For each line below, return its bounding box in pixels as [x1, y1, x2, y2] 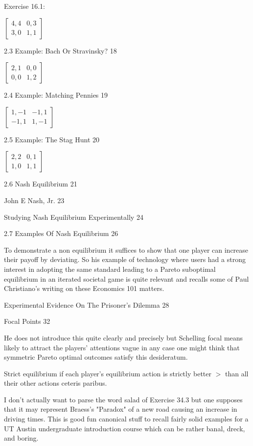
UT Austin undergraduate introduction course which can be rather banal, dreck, [4, 423, 245, 433]
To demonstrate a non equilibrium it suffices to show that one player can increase [4, 244, 249, 255]
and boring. [4, 433, 39, 443]
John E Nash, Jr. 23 [4, 195, 65, 205]
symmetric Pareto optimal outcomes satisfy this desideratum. [4, 352, 188, 362]
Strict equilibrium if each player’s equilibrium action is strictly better [4, 368, 212, 378]
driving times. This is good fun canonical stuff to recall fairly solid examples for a [4, 414, 249, 424]
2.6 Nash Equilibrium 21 [4, 179, 77, 189]
